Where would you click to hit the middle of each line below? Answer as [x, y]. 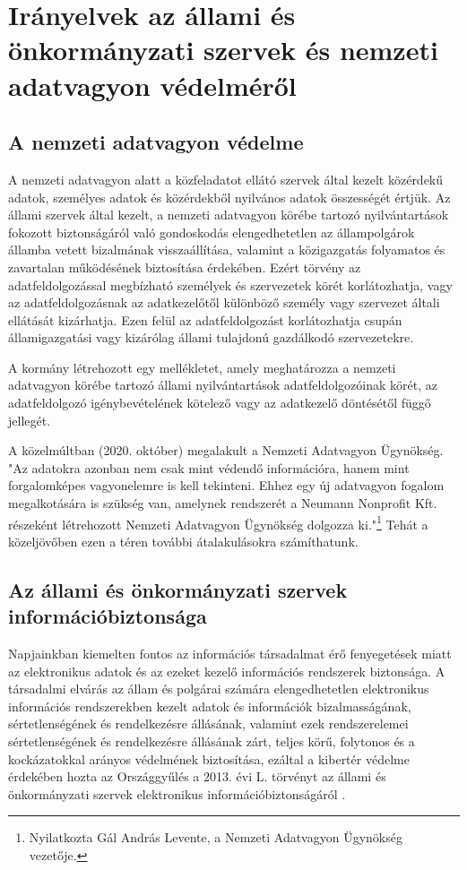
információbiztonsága [108, 616]
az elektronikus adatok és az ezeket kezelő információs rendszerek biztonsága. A [227, 671]
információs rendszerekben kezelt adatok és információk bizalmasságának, [210, 706]
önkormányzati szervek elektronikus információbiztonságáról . [177, 793]
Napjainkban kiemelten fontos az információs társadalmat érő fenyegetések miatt [230, 654]
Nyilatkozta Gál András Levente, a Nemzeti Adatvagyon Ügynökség [216, 837]
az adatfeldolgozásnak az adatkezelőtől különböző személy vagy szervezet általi [224, 302]
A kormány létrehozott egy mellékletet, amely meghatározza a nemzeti [202, 367]
